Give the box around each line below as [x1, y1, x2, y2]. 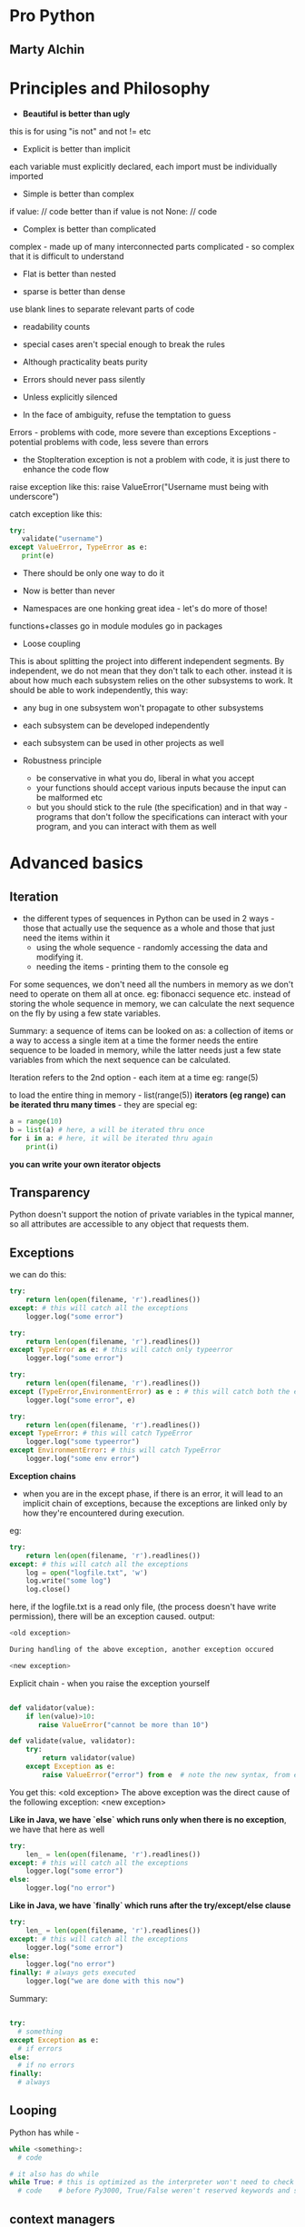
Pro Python [9, 5, 95, 26]
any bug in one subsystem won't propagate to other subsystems [22, 702, 264, 713]
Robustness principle [22, 755, 103, 766]
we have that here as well [9, 1824, 105, 1834]
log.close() [25, 1585, 71, 1595]
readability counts [22, 321, 91, 332]
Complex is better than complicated [22, 224, 157, 234]
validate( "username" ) [21, 534, 103, 543]
